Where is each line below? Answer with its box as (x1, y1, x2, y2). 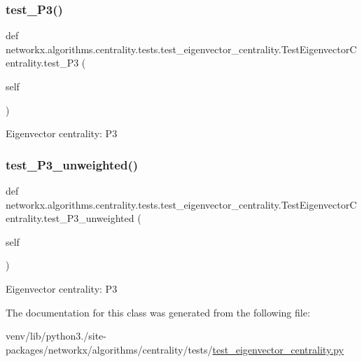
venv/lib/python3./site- (6, 328, 106, 343)
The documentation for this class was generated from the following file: (6, 305, 310, 319)
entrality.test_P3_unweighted (6, 211, 134, 225)
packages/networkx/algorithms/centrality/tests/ (6, 342, 213, 356)
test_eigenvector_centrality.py (212, 342, 344, 356)
